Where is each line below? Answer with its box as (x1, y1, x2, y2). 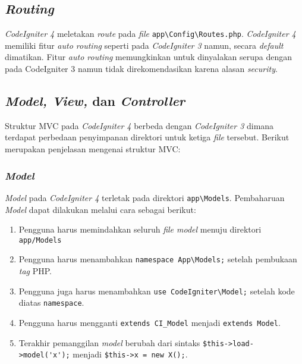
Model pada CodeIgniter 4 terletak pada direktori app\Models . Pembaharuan (5, 191, 285, 203)
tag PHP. (18, 265, 52, 277)
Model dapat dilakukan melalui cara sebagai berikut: (5, 203, 196, 215)
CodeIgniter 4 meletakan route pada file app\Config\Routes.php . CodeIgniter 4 (5, 27, 296, 40)
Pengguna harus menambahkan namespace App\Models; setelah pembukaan (18, 253, 297, 265)
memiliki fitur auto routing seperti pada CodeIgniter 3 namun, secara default (5, 39, 284, 51)
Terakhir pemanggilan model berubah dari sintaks (18, 336, 200, 349)
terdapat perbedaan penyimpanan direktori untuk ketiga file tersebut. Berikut (5, 131, 290, 143)
